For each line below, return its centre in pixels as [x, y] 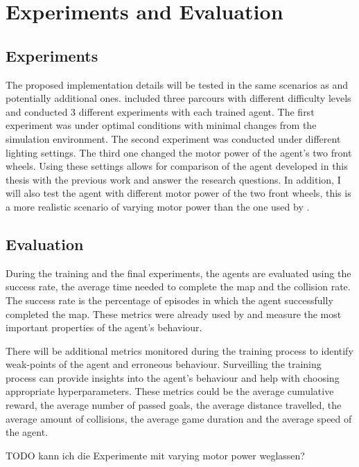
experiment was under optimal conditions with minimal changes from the [161, 125]
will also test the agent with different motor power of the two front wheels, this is [178, 193]
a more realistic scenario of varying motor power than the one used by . [158, 206]
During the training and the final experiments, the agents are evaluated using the [178, 273]
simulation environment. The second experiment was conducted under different [173, 138]
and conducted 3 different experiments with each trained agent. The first [160, 111]
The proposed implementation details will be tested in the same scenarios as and [177, 84]
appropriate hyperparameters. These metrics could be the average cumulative [170, 391]
